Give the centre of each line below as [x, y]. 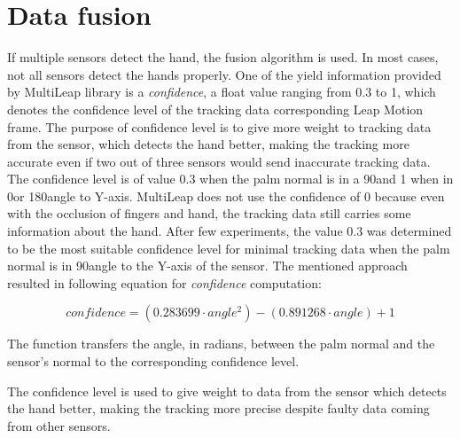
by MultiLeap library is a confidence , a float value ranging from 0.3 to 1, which [222, 92]
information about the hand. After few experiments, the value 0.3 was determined [230, 231]
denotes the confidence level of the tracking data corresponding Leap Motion [215, 109]
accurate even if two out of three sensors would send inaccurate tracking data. [219, 161]
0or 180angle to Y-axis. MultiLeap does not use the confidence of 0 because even [226, 196]
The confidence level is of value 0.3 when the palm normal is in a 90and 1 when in [230, 179]
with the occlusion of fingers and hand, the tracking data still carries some [209, 213]
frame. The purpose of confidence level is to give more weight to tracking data [219, 126]
